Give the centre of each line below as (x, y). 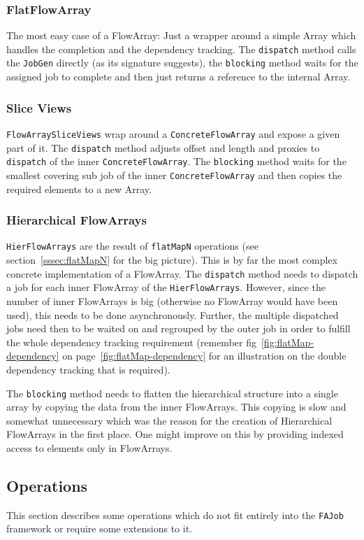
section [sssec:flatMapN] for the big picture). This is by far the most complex (172, 260)
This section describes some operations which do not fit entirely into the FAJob (175, 514)
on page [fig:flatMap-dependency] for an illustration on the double (204, 356)
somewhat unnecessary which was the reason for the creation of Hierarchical (169, 420)
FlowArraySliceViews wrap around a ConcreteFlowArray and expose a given (173, 133)
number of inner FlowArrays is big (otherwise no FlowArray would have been (172, 300)
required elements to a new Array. (79, 189)
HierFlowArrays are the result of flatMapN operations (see (132, 246)
